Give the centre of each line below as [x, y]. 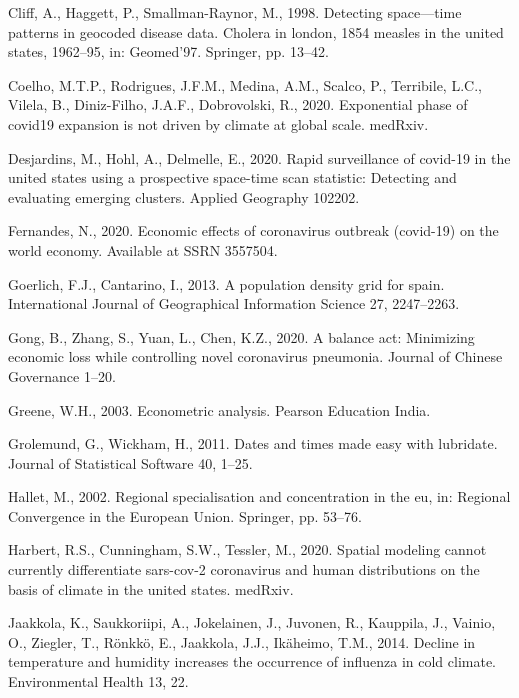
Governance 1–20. [62, 375]
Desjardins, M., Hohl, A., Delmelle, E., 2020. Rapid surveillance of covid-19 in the [259, 157]
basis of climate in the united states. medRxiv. [151, 588]
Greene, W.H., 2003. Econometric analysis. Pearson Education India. [219, 409]
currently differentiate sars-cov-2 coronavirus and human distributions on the [244, 569]
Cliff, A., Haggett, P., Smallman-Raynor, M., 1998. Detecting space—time [235, 12]
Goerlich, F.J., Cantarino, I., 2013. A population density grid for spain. [226, 283]
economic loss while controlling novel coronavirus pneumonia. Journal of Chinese [255, 356]
